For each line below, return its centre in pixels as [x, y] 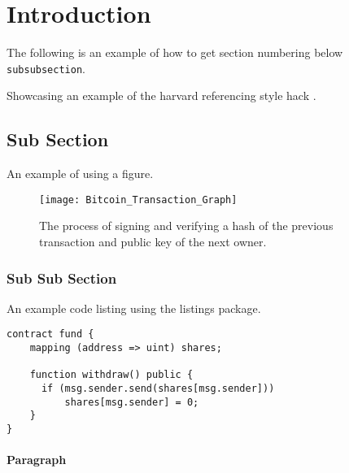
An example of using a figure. [80, 174]
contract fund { [50, 334]
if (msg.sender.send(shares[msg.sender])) [158, 389]
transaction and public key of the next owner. [153, 242]
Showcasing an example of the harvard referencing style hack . [161, 95]
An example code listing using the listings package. [134, 308]
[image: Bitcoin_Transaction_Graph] [138, 200]
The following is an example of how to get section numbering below [175, 52]
